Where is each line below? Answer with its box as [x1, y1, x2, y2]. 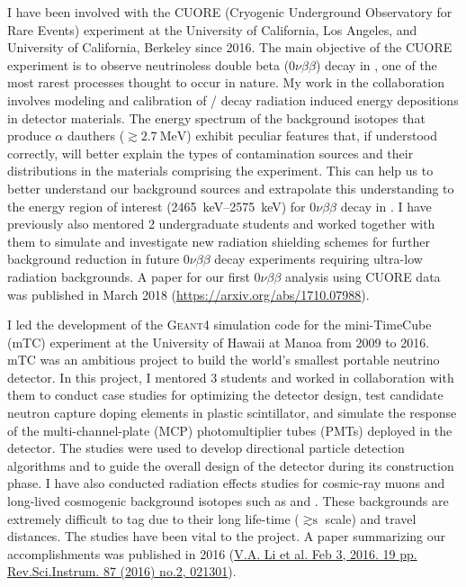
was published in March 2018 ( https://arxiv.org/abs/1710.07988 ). [7, 284, 370, 303]
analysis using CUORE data [285, 266, 441, 285]
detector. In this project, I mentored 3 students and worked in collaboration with [7, 367, 454, 386]
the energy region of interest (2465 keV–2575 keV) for [7, 196, 306, 215]
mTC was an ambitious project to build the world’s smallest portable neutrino [7, 350, 440, 369]
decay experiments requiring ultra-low [214, 249, 423, 268]
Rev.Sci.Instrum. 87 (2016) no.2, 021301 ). [7, 562, 237, 581]
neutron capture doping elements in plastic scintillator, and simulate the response [7, 403, 457, 422]
